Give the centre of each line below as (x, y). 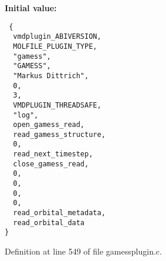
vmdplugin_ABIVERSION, (57, 37)
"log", (26, 115)
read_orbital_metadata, (59, 213)
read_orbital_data (49, 222)
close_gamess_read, (51, 164)
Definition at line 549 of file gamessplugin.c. (83, 251)
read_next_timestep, (53, 154)
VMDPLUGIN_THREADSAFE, (57, 105)
